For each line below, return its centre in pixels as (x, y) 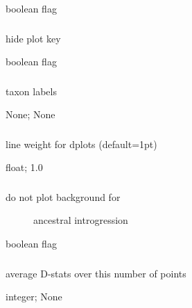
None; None (30, 114)
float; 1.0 (24, 167)
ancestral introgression (81, 220)
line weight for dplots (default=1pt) (81, 144)
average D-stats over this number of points (96, 273)
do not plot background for (63, 196)
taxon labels (31, 91)
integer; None (34, 297)
